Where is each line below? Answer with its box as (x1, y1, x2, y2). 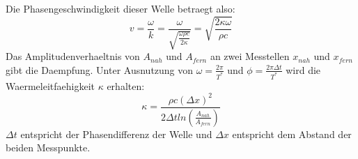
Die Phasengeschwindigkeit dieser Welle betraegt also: (6, 1, 235, 15)
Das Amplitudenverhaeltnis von (6, 49, 140, 63)
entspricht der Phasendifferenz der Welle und (20, 126, 212, 141)
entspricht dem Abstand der (232, 126, 352, 141)
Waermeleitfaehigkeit (6, 78, 95, 93)
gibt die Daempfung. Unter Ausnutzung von (6, 62, 194, 77)
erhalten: (107, 78, 145, 93)
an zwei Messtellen (210, 49, 290, 63)
